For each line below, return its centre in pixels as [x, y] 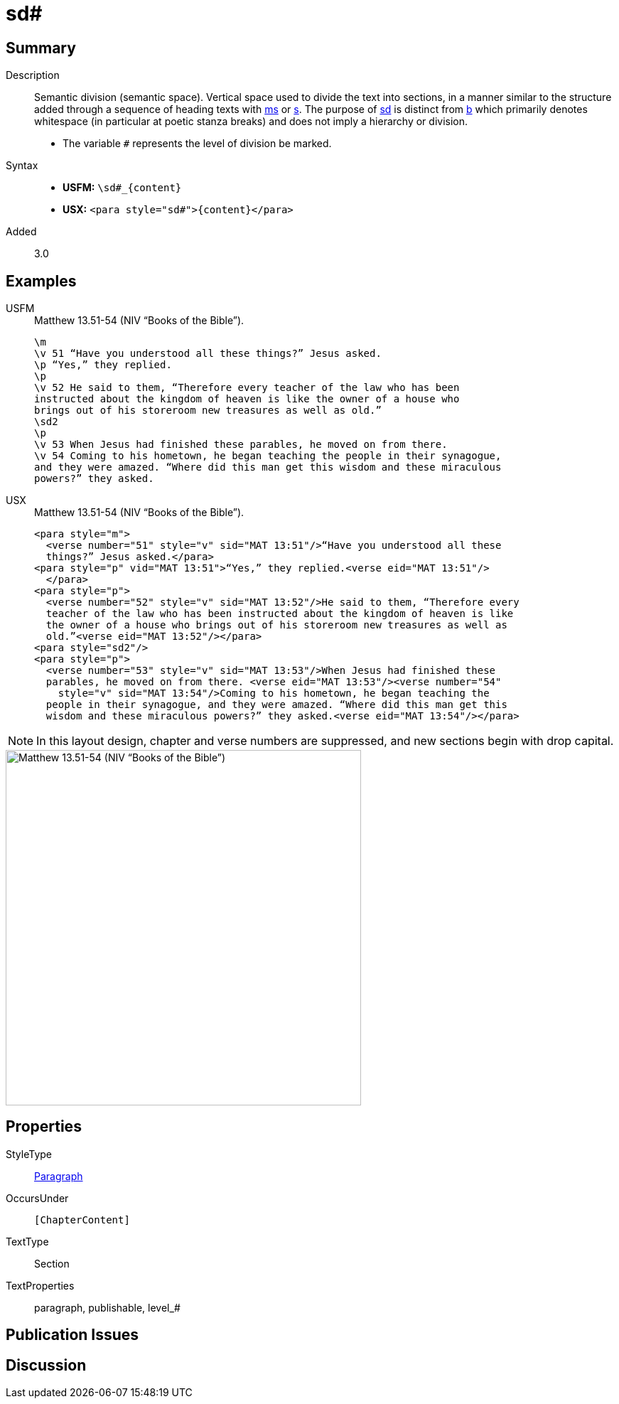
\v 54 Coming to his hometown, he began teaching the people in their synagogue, [268, 456]
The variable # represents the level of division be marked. [197, 144]
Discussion [46, 1365]
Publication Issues [72, 1335]
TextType [27, 1241]
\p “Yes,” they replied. [103, 365]
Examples [41, 281]
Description [33, 75]
